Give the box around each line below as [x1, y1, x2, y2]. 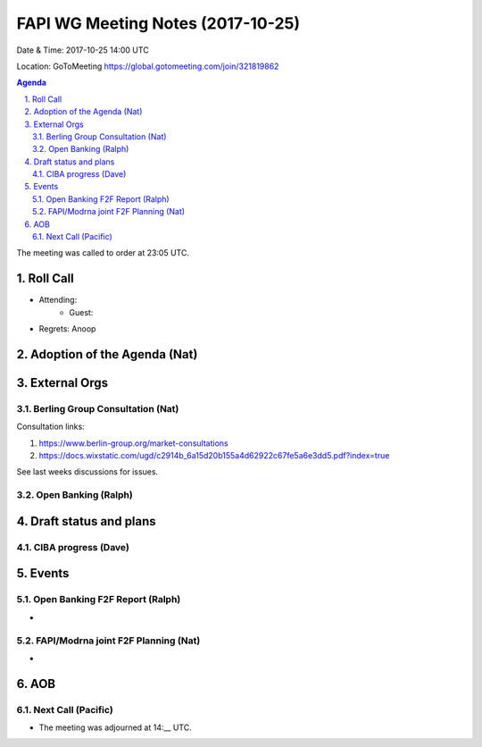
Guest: [69, 306, 94, 317]
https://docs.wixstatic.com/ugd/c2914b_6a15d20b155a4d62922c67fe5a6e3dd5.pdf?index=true [38, 450, 390, 461]
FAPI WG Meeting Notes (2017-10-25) [16, 13, 301, 33]
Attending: [38, 295, 78, 306]
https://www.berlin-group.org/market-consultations [38, 438, 229, 449]
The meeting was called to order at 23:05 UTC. [16, 248, 189, 258]
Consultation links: [16, 421, 85, 432]
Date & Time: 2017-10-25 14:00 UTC [16, 45, 149, 55]
